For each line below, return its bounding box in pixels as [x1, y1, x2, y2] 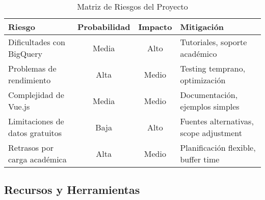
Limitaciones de [8, 115, 64, 127]
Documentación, [180, 89, 238, 101]
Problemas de [8, 62, 57, 74]
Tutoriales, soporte [180, 36, 247, 48]
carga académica [8, 153, 67, 165]
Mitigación [180, 21, 224, 32]
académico [180, 48, 217, 59]
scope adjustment [180, 127, 242, 139]
